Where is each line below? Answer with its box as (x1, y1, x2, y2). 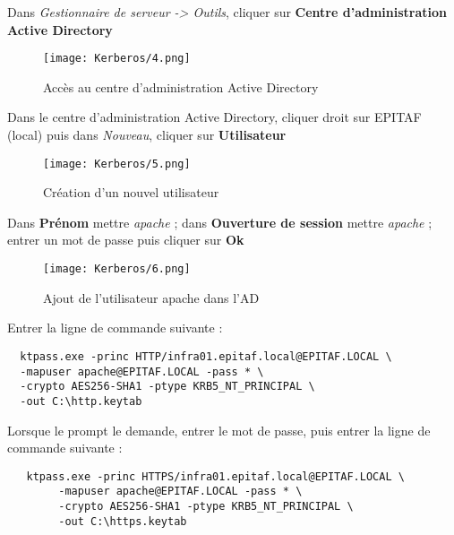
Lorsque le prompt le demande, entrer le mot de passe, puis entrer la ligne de (7, 420, 431, 439)
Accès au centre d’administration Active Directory (43, 77, 319, 96)
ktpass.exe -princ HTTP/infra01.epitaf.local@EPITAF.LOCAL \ (20, 349, 392, 363)
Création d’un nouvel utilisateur (43, 183, 219, 202)
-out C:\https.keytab (58, 514, 187, 528)
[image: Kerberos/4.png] (43, 52, 191, 65)
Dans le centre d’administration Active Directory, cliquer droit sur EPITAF (7, 108, 422, 126)
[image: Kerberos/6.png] (43, 263, 191, 276)
